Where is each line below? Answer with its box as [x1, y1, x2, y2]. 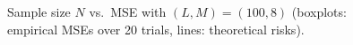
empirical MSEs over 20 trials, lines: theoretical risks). [7, 19, 305, 38]
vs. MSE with [89, 3, 167, 20]
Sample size [7, 3, 71, 20]
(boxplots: [291, 3, 347, 20]
